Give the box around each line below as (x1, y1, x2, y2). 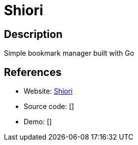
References (4, 66, 62, 78)
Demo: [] (24, 117, 52, 126)
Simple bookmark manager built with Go (4, 49, 135, 58)
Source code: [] (24, 102, 74, 111)
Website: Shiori (24, 87, 73, 96)
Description (4, 28, 63, 40)
